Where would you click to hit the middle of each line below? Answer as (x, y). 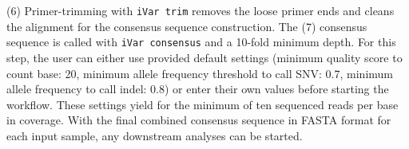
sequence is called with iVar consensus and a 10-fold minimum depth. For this (201, 42)
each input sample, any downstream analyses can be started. (155, 135)
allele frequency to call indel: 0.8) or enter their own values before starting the (198, 89)
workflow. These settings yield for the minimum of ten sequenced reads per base (203, 104)
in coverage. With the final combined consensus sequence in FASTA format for (199, 120)
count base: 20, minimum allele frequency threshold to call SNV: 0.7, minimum (200, 73)
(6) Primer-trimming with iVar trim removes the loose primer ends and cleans (201, 10)
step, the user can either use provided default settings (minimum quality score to (204, 57)
